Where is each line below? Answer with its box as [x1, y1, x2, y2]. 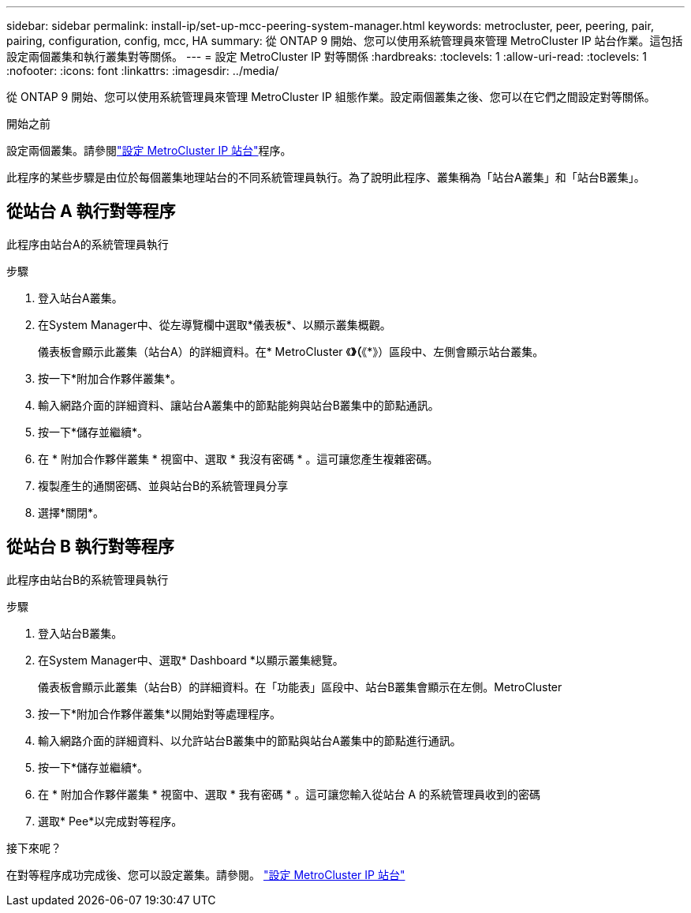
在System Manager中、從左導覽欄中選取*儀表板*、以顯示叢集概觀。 [38, 317, 391, 331]
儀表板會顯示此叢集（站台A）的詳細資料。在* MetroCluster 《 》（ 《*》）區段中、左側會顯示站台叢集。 [38, 344, 544, 358]
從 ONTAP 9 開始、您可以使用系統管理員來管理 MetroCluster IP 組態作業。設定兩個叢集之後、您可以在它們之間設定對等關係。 [6, 90, 656, 103]
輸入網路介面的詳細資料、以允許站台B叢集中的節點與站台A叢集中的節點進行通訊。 [38, 733, 461, 747]
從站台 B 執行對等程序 [6, 537, 174, 557]
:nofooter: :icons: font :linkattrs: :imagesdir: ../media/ [6, 64, 279, 77]
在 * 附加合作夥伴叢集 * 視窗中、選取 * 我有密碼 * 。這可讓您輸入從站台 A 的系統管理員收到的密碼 [38, 787, 541, 801]
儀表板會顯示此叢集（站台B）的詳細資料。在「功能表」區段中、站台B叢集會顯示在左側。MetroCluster [38, 679, 562, 694]
